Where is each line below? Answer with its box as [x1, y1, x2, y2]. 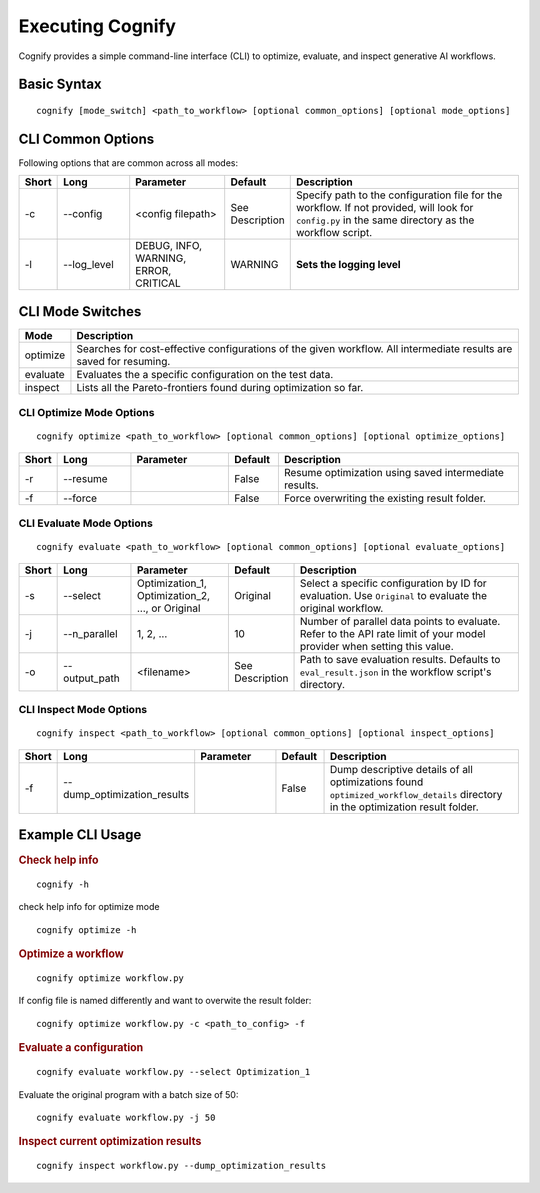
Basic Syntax [18, 76, 102, 93]
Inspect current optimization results [18, 1135, 202, 1149]
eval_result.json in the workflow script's [300, 665, 492, 679]
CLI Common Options [18, 130, 155, 147]
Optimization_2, [136, 588, 210, 602]
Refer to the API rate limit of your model [300, 626, 486, 640]
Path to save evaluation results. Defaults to [300, 652, 501, 666]
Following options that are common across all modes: [18, 156, 239, 169]
